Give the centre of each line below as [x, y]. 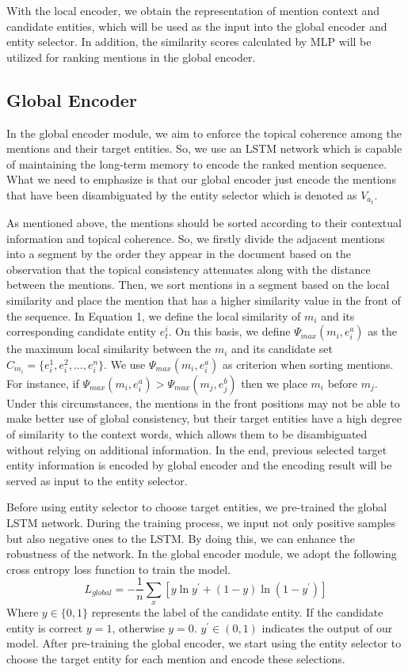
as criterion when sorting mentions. [308, 364]
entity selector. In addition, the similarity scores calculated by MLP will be [189, 42]
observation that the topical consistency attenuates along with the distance [189, 269]
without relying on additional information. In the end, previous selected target [197, 449]
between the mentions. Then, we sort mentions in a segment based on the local [198, 285]
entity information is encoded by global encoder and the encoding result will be [199, 465]
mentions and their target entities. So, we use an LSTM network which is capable [204, 148]
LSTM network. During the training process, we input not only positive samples [201, 522]
